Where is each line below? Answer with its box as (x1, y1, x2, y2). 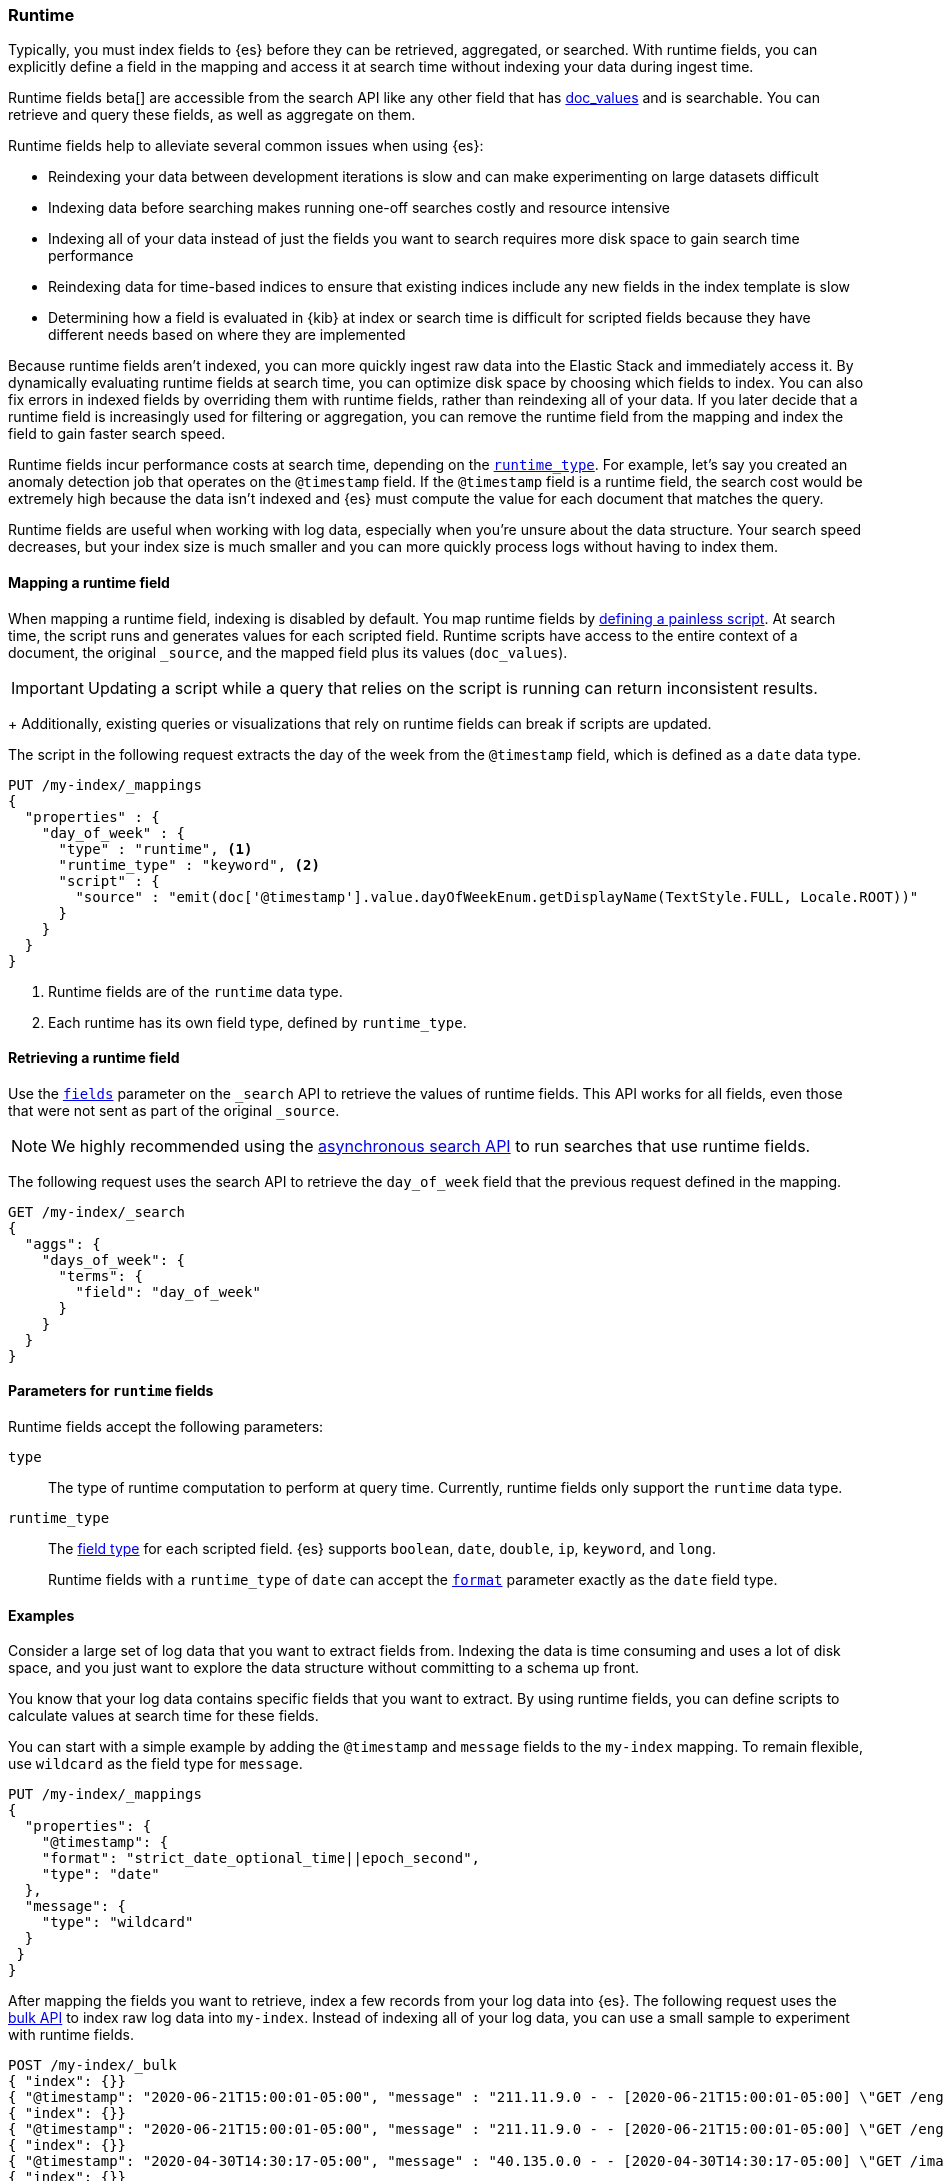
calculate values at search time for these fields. (8, 1707, 319, 1725)
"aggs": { (24, 1235, 101, 1252)
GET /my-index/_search (8, 1203, 186, 1220)
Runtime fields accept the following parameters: (8, 1418, 324, 1436)
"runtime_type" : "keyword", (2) (58, 856, 320, 873)
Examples (8, 1606, 75, 1624)
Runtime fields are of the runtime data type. (48, 982, 343, 1000)
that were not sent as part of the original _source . (8, 1101, 340, 1119)
